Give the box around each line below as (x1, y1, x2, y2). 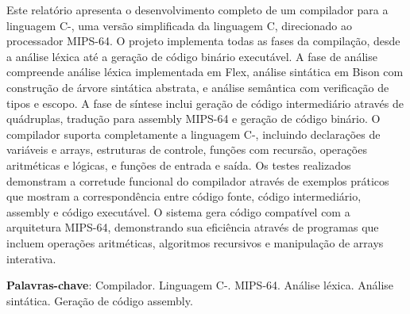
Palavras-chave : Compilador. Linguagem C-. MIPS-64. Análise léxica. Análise (6, 277, 394, 293)
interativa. (6, 250, 56, 266)
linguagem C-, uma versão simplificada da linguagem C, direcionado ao (6, 17, 353, 33)
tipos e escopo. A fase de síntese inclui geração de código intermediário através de (6, 94, 404, 111)
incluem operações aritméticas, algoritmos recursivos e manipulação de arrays (6, 234, 384, 251)
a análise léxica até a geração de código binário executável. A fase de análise (6, 48, 377, 64)
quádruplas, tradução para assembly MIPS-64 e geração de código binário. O (6, 110, 381, 127)
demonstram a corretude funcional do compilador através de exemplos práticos (6, 172, 389, 189)
